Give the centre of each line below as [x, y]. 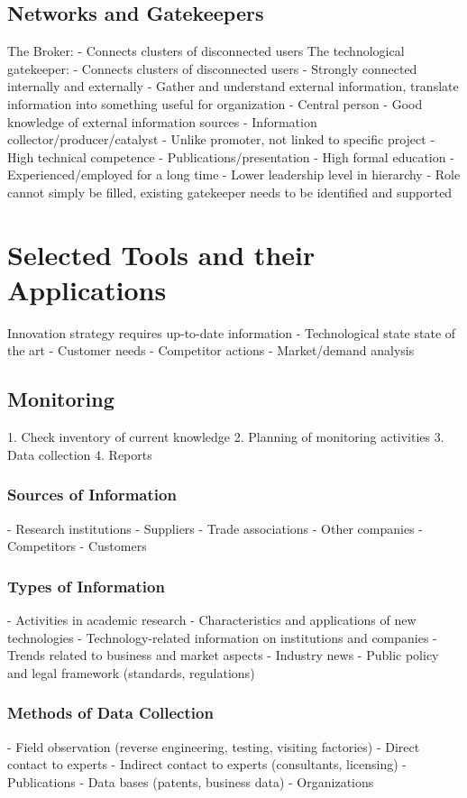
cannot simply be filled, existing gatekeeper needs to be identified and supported [230, 192]
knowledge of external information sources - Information [162, 121]
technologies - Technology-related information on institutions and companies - [222, 637]
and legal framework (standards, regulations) [131, 672]
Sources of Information [92, 495]
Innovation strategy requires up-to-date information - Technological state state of [232, 332]
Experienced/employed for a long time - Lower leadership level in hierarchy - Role [234, 174]
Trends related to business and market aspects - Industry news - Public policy [223, 655]
